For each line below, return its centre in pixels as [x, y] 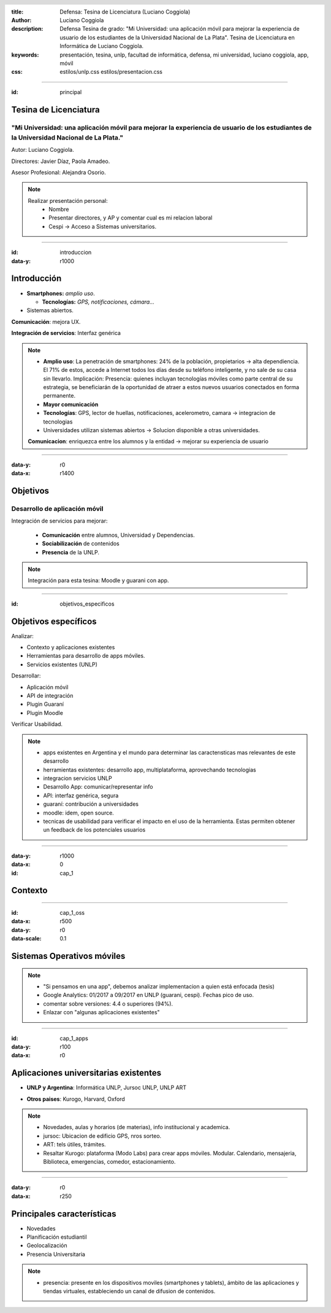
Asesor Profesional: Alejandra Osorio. [59, 172]
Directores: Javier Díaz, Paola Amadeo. [61, 161]
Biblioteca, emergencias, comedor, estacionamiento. [109, 1161]
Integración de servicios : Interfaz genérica [66, 333]
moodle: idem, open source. [79, 813]
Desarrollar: [26, 676]
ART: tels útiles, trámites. [75, 1145]
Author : [21, 20]
